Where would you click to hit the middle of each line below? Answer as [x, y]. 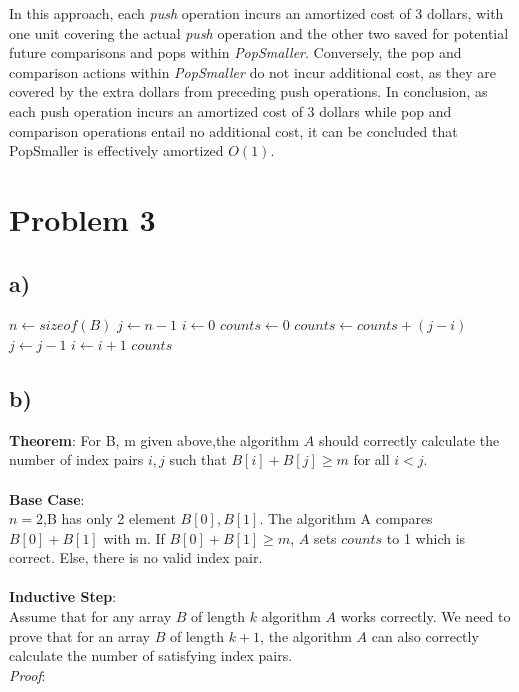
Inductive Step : [63, 596]
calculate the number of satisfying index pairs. [151, 655]
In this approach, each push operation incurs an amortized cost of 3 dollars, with [256, 13]
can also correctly [425, 635]
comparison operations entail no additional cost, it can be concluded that [233, 130]
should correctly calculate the [409, 439]
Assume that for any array [90, 616]
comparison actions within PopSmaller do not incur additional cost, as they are [253, 71]
